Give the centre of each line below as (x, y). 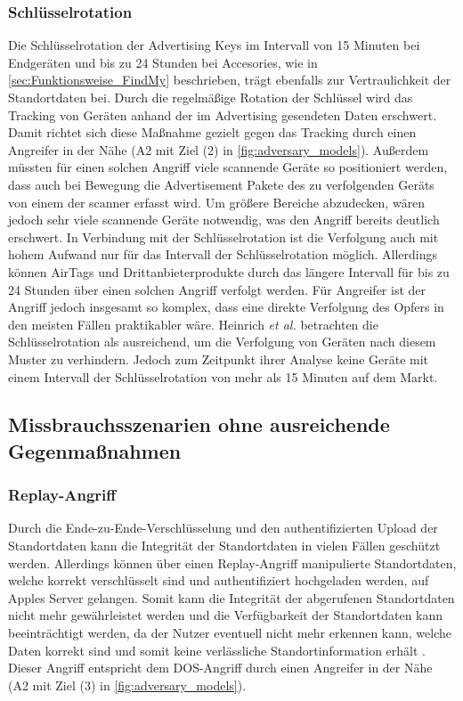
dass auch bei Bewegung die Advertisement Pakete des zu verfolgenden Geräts (221, 184)
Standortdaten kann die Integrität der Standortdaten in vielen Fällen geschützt (224, 546)
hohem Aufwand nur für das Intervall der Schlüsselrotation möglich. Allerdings (223, 254)
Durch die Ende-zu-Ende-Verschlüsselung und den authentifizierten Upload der (223, 528)
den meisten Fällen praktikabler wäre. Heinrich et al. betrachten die (193, 324)
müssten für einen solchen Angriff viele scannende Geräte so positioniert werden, (228, 167)
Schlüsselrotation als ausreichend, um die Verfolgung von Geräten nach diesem (222, 342)
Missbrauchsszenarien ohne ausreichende (199, 424)
